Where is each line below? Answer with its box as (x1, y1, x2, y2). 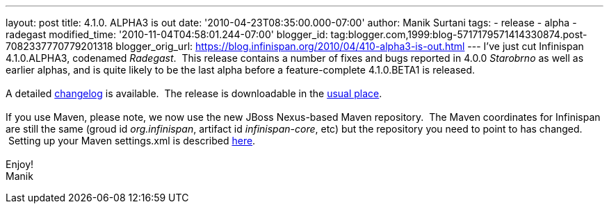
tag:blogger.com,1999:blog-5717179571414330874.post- (330, 28, 587, 40)
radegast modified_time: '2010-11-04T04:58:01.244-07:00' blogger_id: (6, 28, 328, 40)
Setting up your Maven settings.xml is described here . (8, 135, 256, 147)
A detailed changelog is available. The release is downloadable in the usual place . (6, 87, 382, 99)
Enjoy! (6, 158, 34, 170)
